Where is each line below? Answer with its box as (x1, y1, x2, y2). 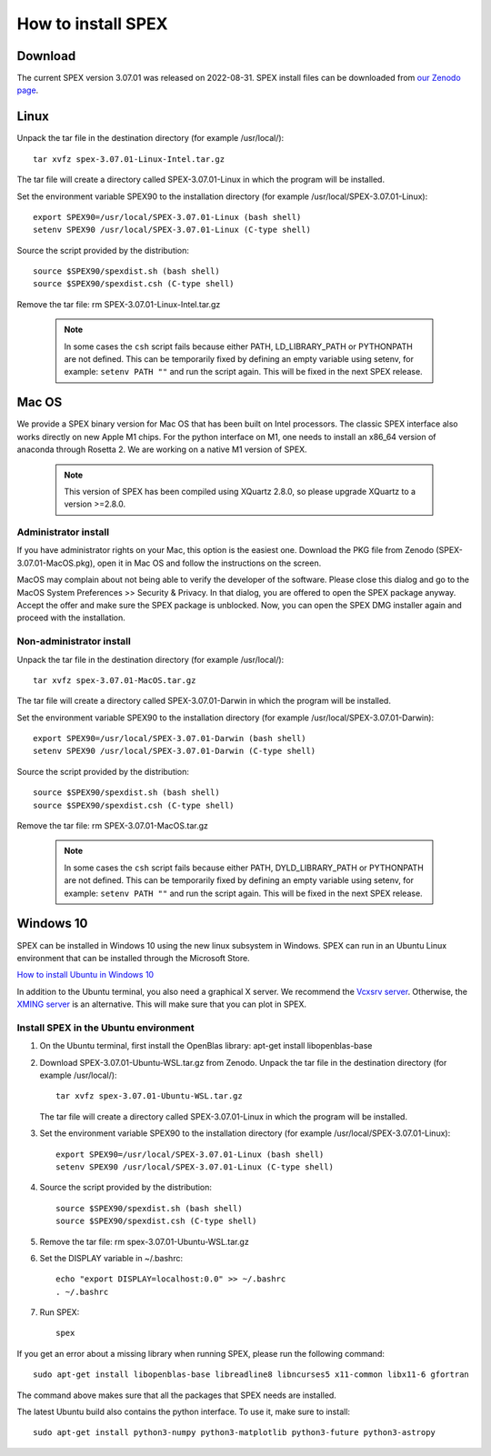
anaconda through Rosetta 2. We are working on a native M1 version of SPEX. (16, 444, 308, 455)
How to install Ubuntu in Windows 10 (16, 969, 155, 980)
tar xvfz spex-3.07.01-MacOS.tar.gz (33, 675, 196, 686)
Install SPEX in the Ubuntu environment (16, 1021, 195, 1034)
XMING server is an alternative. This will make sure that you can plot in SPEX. (16, 999, 307, 1009)
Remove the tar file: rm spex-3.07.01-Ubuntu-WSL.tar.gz (39, 1236, 249, 1247)
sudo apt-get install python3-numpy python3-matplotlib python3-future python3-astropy (33, 1428, 436, 1438)
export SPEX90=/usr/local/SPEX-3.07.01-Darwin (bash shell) (33, 733, 306, 744)
